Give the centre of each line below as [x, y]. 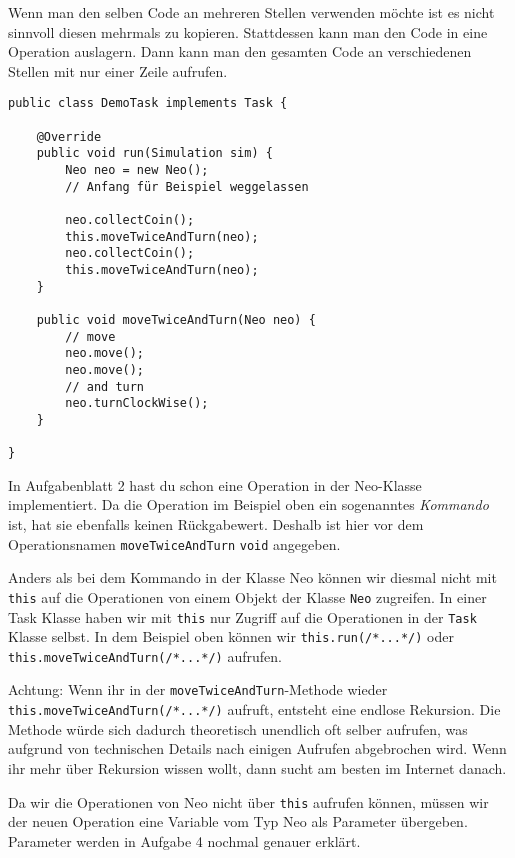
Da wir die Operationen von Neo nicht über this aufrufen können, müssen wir [248, 801]
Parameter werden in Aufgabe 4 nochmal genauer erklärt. [184, 840]
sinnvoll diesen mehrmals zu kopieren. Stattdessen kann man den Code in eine [248, 31]
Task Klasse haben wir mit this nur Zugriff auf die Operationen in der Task [242, 616]
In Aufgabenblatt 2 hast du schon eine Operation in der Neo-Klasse [215, 484]
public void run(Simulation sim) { [154, 153]
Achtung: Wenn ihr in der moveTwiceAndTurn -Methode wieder [198, 689]
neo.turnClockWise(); [137, 403]
